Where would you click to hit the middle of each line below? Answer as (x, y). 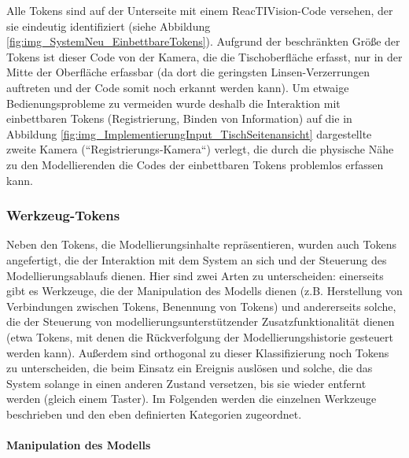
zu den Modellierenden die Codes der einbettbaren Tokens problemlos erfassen (195, 164)
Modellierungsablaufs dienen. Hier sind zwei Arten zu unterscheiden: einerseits (195, 275)
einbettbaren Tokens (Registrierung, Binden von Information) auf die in (179, 118)
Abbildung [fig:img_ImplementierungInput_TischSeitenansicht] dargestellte (189, 133)
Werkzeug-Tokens (63, 215)
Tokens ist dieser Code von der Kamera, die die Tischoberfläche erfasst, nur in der (204, 56)
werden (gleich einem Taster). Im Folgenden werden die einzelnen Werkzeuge (192, 399)
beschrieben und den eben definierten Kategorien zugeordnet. (154, 414)
